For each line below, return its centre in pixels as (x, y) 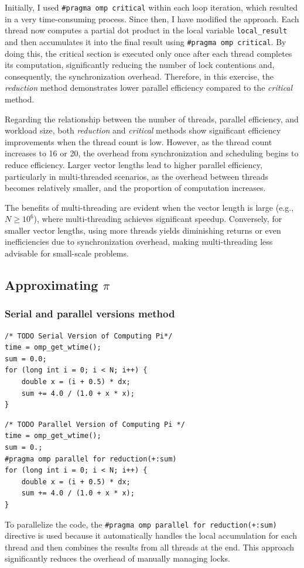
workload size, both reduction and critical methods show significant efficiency (143, 130)
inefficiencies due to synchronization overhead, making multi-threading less (139, 242)
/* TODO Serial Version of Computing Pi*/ (89, 336)
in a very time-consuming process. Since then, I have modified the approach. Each (152, 18)
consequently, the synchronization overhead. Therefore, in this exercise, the (139, 76)
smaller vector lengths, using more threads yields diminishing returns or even (143, 230)
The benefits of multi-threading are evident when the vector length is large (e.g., (149, 207)
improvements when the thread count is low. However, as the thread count (139, 141)
